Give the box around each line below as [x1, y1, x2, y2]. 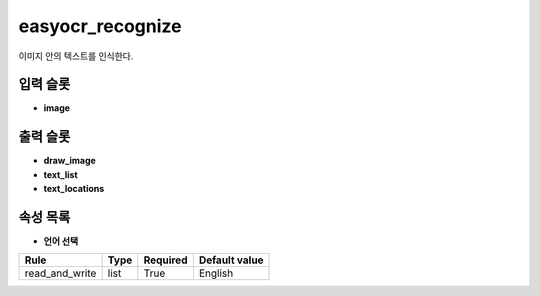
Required [143, 253, 188, 267]
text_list [43, 168, 79, 180]
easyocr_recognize [18, 15, 182, 37]
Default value [198, 253, 264, 267]
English [198, 266, 234, 280]
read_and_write [24, 266, 97, 280]
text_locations [43, 183, 105, 195]
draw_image [43, 155, 97, 167]
